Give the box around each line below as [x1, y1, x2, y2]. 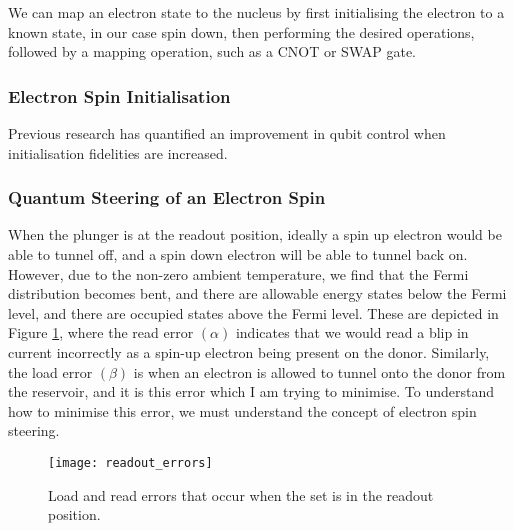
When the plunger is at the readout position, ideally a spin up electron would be [8, 224, 502, 245]
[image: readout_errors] [48, 455, 213, 470]
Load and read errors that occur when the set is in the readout [48, 484, 434, 505]
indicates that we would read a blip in [235, 322, 469, 343]
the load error [8, 361, 93, 382]
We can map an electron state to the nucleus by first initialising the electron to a [8, 2, 505, 22]
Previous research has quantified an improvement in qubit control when [8, 123, 446, 143]
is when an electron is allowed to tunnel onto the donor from [133, 361, 506, 382]
